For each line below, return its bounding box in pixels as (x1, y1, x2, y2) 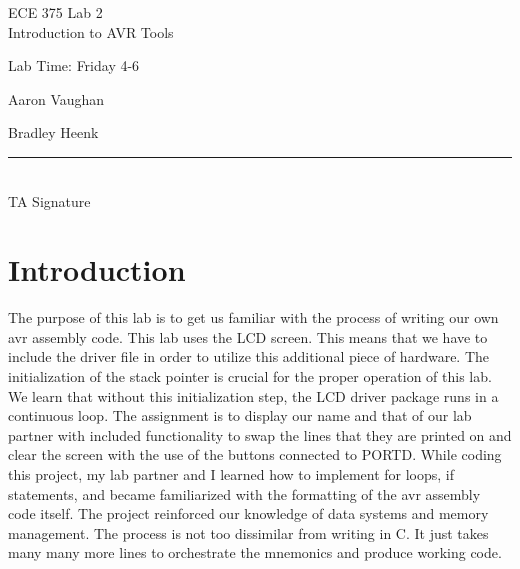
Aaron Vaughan (8, 88, 105, 109)
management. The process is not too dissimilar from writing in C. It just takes (8, 522, 489, 543)
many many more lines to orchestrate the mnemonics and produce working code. (8, 542, 502, 563)
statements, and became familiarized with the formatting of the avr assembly (8, 483, 481, 504)
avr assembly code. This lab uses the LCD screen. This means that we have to (8, 326, 488, 347)
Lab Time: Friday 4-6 (8, 55, 140, 76)
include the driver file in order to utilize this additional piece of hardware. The (8, 346, 490, 367)
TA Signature (8, 190, 91, 211)
